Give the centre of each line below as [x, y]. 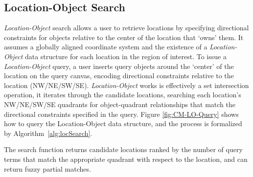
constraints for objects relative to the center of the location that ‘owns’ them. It [124, 37]
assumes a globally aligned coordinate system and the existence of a [106, 47]
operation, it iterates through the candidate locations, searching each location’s [123, 95]
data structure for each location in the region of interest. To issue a [126, 56]
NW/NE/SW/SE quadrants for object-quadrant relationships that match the [120, 104]
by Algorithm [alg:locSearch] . [48, 133]
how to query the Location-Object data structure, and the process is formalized [123, 123]
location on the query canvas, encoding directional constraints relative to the [119, 76]
